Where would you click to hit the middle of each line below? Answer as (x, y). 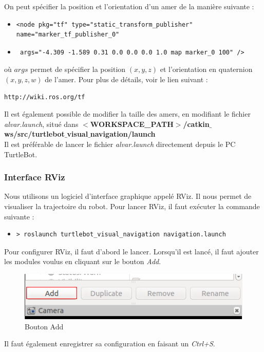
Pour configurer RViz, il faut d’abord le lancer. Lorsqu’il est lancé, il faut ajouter (131, 251)
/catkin (196, 124)
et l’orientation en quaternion (206, 69)
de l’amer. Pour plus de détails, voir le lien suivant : (126, 79)
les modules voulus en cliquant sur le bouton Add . (83, 261)
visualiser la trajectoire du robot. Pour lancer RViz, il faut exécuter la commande (132, 206)
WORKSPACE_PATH (132, 124)
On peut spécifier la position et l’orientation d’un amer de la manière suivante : (129, 6)
